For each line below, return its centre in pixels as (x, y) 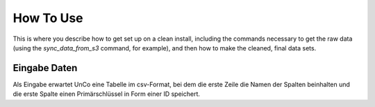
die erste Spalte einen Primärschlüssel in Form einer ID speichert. (107, 94)
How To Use (48, 18)
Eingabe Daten (45, 68)
